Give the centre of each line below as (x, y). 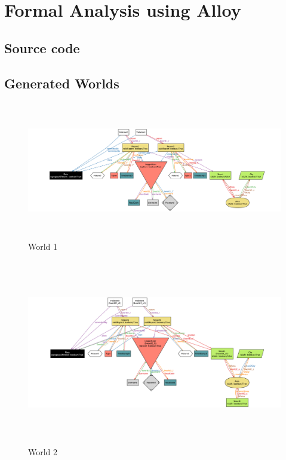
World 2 (43, 452)
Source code (42, 47)
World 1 (43, 246)
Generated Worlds (62, 83)
